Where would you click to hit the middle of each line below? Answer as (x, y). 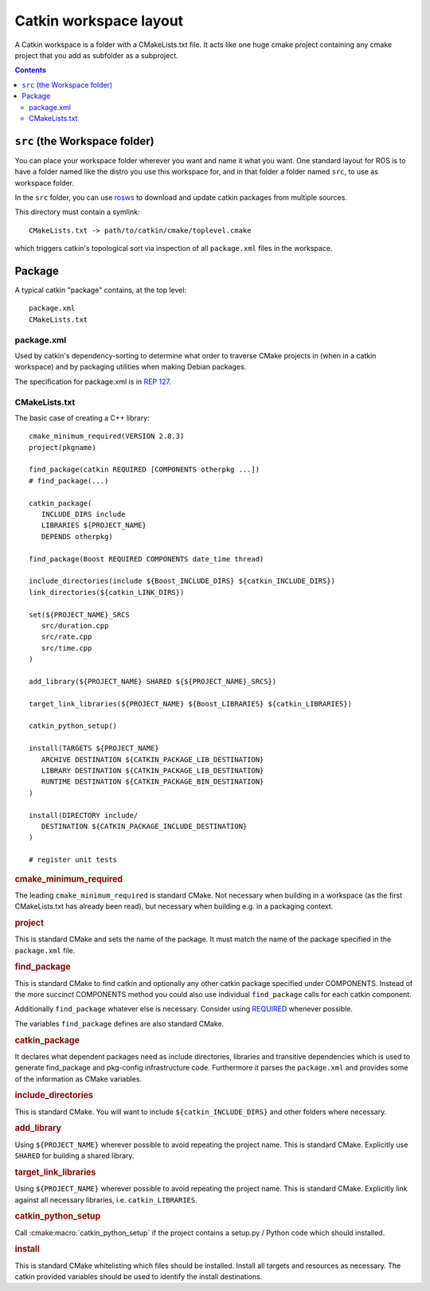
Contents (31, 70)
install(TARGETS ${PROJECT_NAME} (94, 748)
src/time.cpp (66, 648)
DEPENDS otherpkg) (77, 536)
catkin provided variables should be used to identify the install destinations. (139, 1277)
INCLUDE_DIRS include (83, 514)
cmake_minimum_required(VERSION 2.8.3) (107, 436)
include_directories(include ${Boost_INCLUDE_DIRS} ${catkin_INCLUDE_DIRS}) (182, 581)
